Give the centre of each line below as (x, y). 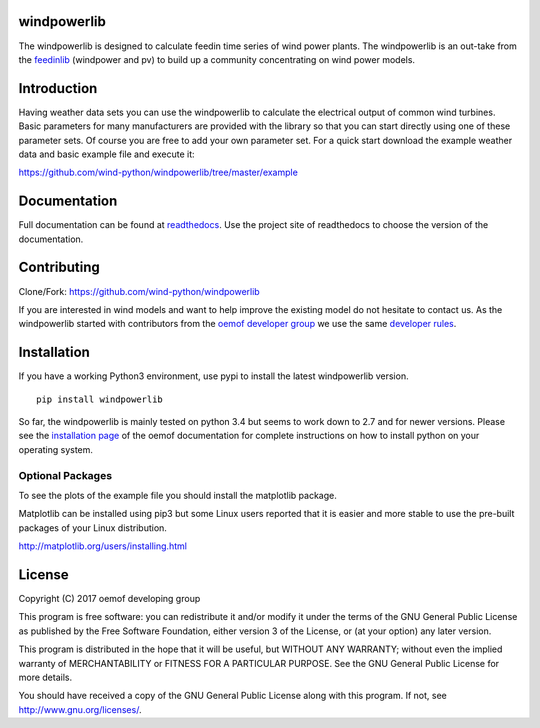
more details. (45, 677)
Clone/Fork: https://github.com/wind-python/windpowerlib (139, 291)
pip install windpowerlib (100, 399)
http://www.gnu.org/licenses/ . (80, 709)
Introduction (58, 88)
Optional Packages (65, 475)
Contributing (59, 267)
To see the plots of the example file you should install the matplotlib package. (177, 495)
